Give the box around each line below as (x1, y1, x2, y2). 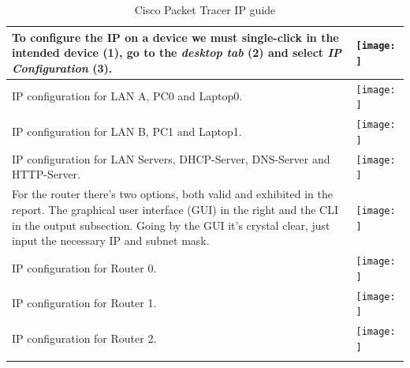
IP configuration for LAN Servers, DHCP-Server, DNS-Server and (12, 150, 330, 167)
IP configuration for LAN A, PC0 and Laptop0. (12, 88, 243, 104)
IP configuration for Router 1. (12, 295, 157, 311)
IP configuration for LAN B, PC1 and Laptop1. (12, 123, 242, 140)
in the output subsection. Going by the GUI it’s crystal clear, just (12, 216, 330, 233)
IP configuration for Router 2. (12, 329, 157, 346)
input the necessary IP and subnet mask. (12, 232, 210, 249)
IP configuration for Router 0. (12, 259, 157, 276)
